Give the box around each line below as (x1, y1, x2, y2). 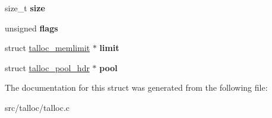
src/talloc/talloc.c (5, 101, 70, 113)
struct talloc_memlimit (5, 42, 90, 54)
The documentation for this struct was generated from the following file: (5, 81, 268, 94)
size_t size (5, 2, 45, 14)
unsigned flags (5, 21, 58, 34)
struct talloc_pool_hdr (5, 61, 90, 74)
